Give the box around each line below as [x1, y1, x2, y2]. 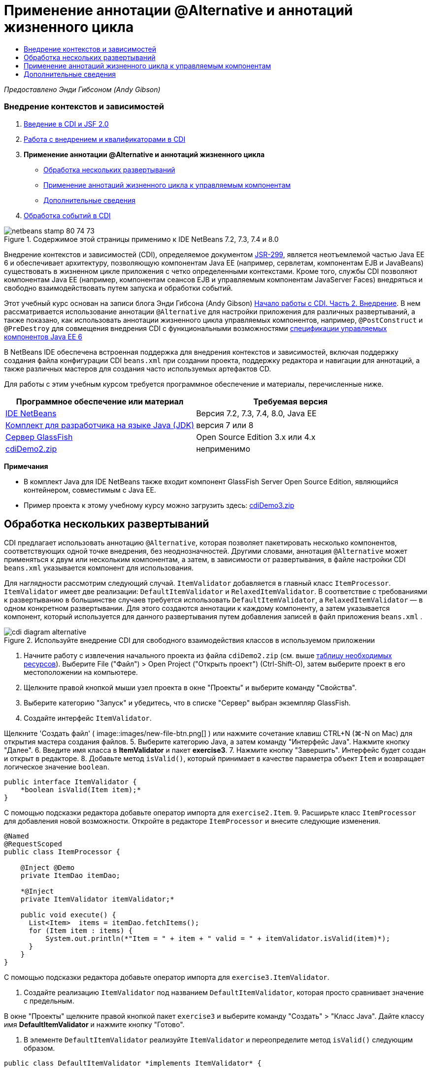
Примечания [4, 462, 48, 470]
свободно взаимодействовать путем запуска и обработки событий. [4, 283, 233, 292]
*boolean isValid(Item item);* [20, 786, 141, 794]
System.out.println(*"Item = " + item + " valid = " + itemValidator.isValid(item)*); [45, 935, 390, 943]
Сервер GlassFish [5, 432, 73, 442]
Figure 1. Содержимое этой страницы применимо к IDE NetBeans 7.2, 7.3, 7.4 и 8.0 [4, 234, 279, 243]
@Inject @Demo [20, 864, 75, 872]
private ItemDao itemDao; [20, 871, 121, 880]
